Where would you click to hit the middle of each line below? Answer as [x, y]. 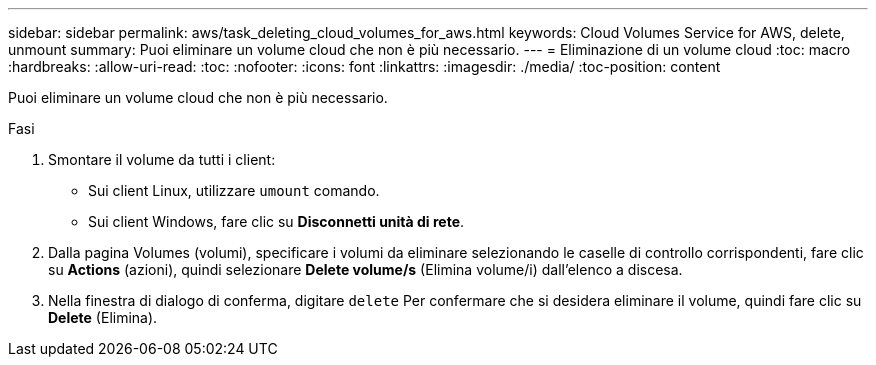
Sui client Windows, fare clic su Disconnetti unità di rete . [276, 221]
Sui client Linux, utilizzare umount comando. [234, 190]
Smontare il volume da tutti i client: [162, 159]
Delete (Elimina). [103, 317]
